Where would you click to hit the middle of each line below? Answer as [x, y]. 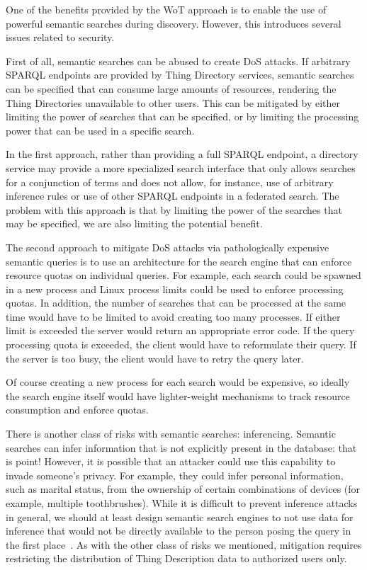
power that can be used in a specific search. [100, 130]
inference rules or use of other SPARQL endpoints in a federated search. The [173, 196]
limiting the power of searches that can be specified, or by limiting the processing [182, 116]
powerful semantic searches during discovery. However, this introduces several [174, 23]
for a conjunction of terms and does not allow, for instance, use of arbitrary [170, 182]
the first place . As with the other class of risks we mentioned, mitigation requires [184, 544]
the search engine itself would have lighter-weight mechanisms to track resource [178, 395]
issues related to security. [60, 37]
